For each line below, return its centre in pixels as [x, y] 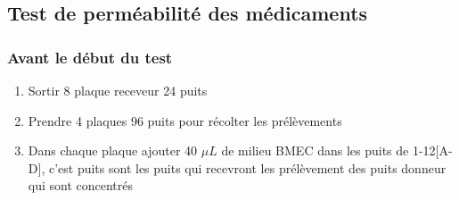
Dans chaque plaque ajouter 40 [113, 150]
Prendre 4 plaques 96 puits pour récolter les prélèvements [185, 120]
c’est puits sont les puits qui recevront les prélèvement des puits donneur [247, 167]
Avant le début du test [90, 57]
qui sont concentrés [81, 185]
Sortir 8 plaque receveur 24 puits [118, 90]
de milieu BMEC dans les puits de [315, 150]
